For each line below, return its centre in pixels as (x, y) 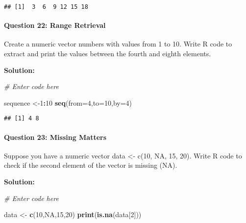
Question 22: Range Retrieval (55, 25)
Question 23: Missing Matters (55, 137)
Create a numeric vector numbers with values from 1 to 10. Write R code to (118, 44)
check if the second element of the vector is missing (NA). (91, 165)
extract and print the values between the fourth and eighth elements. (108, 54)
